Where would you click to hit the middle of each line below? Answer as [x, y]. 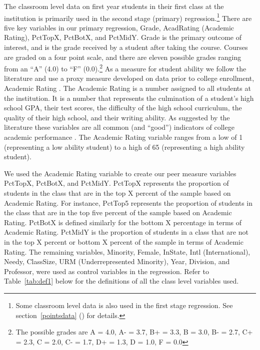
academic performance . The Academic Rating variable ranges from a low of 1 [123, 137]
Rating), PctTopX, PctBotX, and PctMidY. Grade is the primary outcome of [123, 37]
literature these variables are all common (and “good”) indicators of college [119, 127]
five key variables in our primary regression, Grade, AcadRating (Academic [119, 27]
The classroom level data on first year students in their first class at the [114, 6]
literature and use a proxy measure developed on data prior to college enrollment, [129, 78]
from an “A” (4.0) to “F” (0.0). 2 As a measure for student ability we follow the [125, 68]
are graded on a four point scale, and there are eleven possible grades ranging [123, 57]
